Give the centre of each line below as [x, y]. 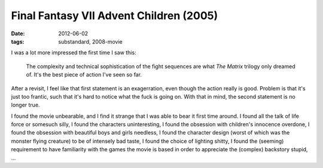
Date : [18, 33]
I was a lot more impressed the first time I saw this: [74, 53]
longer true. [25, 105]
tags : [18, 41]
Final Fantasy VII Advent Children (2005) [115, 16]
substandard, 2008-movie [90, 41]
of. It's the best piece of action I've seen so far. [84, 75]
